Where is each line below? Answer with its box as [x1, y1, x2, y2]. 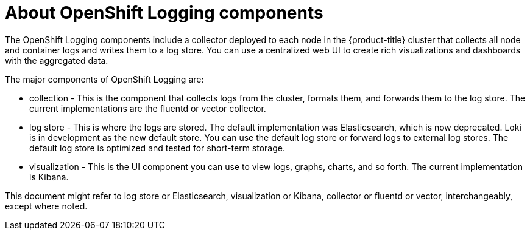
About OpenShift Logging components [5, 2, 323, 23]
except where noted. [5, 200, 88, 211]
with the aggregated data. [5, 55, 108, 66]
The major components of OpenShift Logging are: [5, 73, 204, 84]
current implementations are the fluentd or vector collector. [29, 103, 266, 114]
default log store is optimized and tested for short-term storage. [29, 142, 285, 153]
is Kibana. [29, 171, 69, 182]
